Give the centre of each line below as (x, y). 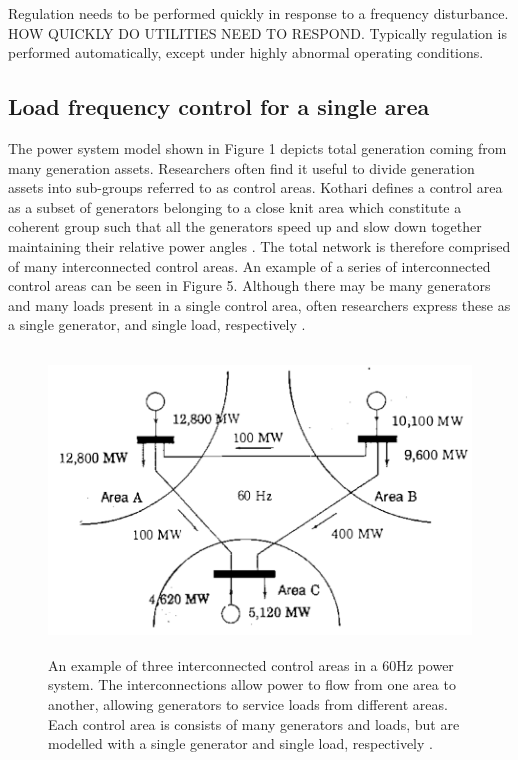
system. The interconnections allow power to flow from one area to (252, 684)
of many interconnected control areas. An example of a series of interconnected (249, 265)
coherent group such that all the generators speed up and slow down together (245, 226)
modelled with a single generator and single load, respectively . (240, 743)
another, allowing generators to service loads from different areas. (248, 704)
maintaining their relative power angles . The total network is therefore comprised (259, 245)
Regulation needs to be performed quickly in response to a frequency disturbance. (258, 13)
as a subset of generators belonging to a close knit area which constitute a (235, 206)
